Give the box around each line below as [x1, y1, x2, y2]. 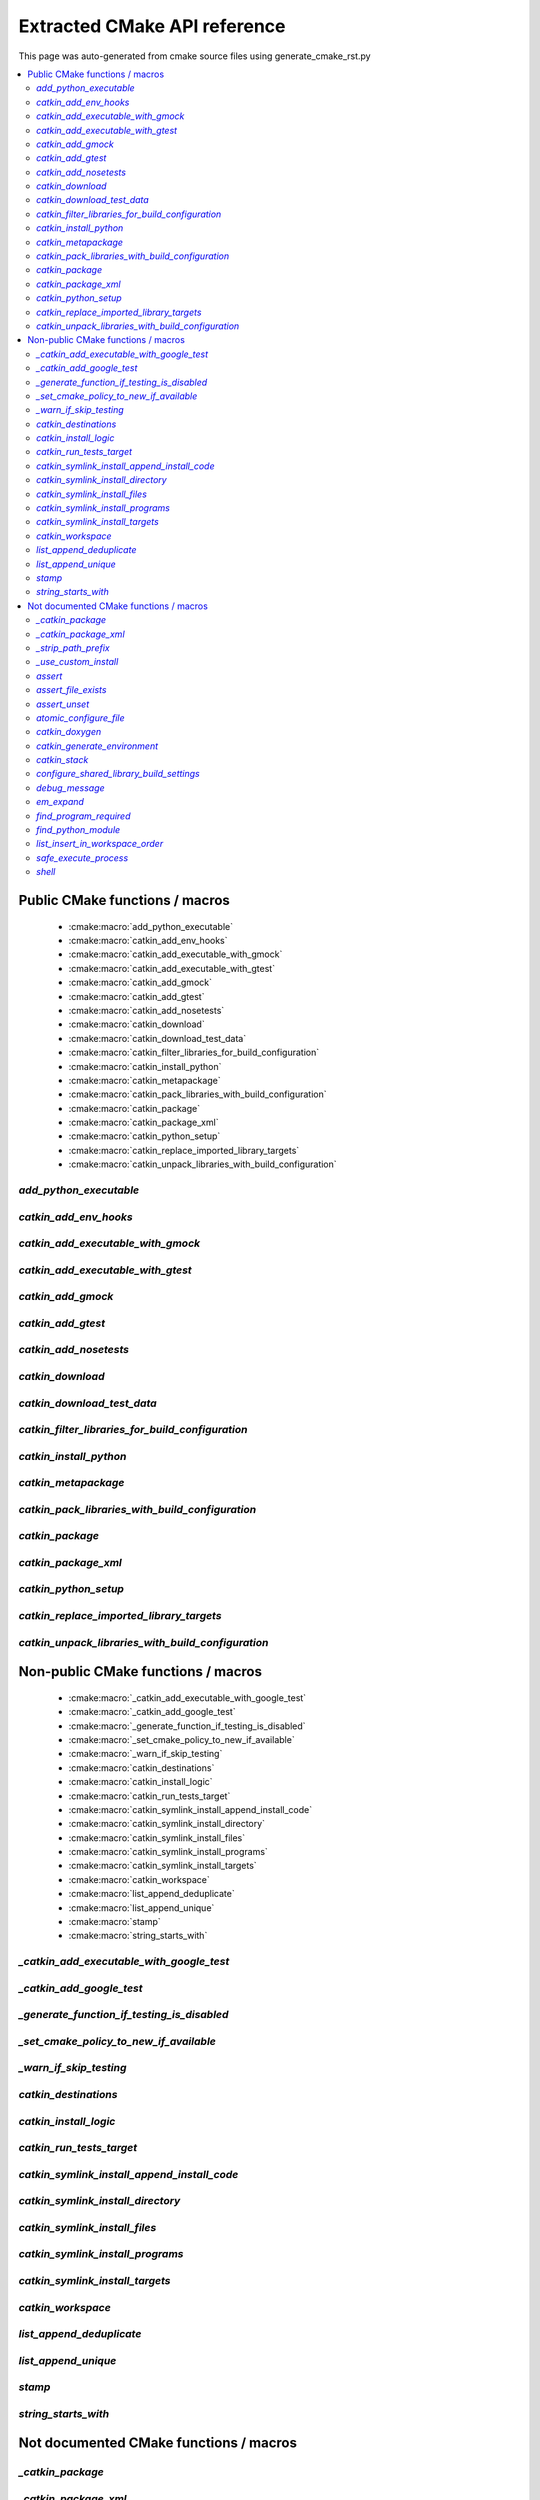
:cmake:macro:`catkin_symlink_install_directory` [68, 1818, 265, 1830]
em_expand [36, 796, 85, 808]
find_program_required [36, 810, 131, 822]
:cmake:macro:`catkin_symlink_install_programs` [68, 1846, 269, 1858]
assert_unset [36, 698, 90, 710]
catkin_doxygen [36, 726, 102, 738]
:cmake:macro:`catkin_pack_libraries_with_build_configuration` [68, 1088, 327, 1100]
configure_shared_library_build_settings [36, 768, 200, 780]
